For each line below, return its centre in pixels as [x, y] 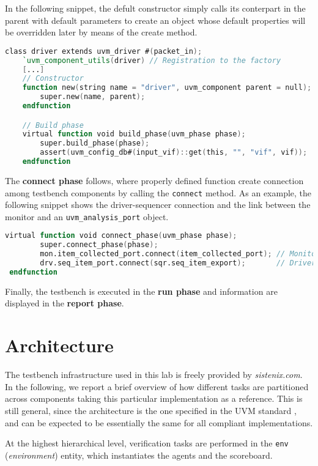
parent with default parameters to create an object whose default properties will [155, 20]
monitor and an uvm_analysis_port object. [87, 216]
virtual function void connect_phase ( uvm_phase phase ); [121, 236]
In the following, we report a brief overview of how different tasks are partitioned [157, 386]
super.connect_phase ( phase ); [99, 245]
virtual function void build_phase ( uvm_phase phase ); [134, 134]
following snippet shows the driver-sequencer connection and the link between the [158, 205]
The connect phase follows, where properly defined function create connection [154, 180]
